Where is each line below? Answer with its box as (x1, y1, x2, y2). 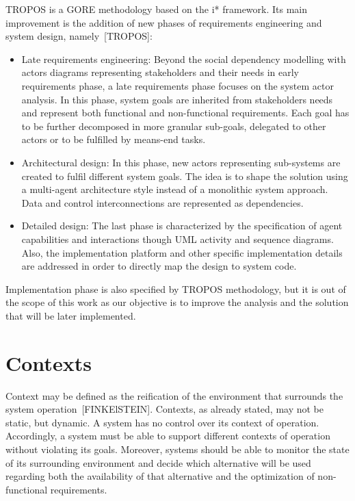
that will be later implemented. (5, 308, 136, 322)
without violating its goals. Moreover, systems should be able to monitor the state (5, 441, 350, 456)
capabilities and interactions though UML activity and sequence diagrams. (21, 231, 334, 246)
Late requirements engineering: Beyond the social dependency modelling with (21, 51, 346, 66)
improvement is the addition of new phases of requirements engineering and (5, 15, 322, 29)
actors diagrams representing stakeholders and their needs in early (21, 65, 299, 79)
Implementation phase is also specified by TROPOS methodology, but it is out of (5, 281, 346, 296)
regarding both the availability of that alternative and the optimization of (5, 469, 315, 483)
